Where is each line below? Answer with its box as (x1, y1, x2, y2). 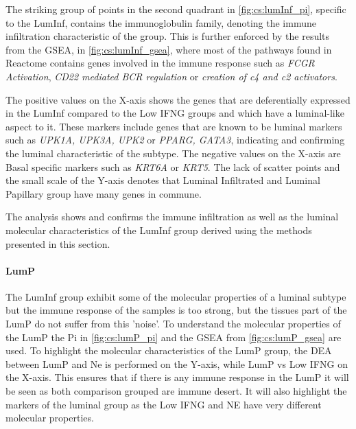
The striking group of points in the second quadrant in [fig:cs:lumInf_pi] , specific (5, 2, 346, 16)
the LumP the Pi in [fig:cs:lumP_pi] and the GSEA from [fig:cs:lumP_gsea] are (5, 329, 342, 344)
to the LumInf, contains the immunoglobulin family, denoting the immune (5, 15, 316, 30)
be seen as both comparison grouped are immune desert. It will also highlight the (5, 384, 347, 398)
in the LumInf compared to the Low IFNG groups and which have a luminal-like (5, 106, 344, 120)
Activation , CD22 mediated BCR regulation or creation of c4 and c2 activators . (5, 69, 337, 83)
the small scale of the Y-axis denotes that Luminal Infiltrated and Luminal (5, 173, 320, 187)
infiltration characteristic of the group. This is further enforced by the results (5, 29, 330, 43)
